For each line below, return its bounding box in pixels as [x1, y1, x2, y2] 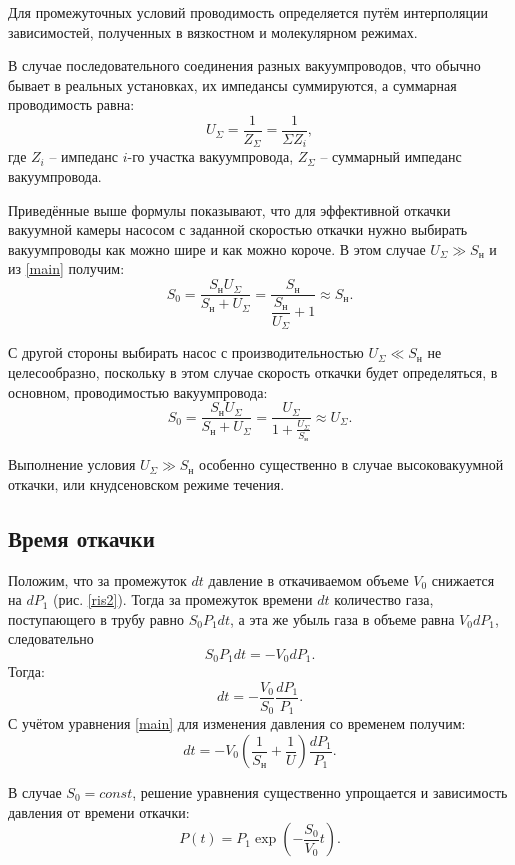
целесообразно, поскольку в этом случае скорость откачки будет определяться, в [8, 362, 498, 383]
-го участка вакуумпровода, [127, 146, 294, 167]
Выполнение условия [8, 454, 136, 475]
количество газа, [334, 589, 434, 610]
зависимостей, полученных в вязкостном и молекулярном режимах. [8, 21, 418, 42]
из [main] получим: [8, 258, 125, 279]
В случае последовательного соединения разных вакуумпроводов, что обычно [8, 55, 481, 76]
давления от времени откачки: [8, 801, 190, 822]
